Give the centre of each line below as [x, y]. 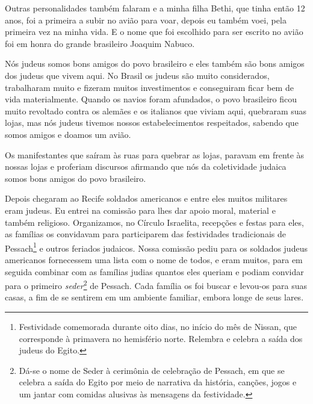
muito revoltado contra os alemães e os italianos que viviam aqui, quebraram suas [156, 110]
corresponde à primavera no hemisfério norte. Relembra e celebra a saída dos [161, 338]
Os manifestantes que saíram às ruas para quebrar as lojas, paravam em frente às [155, 154]
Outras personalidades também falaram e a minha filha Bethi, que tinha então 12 [155, 8]
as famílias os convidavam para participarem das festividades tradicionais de [145, 234]
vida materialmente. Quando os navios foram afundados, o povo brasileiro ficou [151, 99]
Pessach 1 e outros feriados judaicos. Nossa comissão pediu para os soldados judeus [156, 247]
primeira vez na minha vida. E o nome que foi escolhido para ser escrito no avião [154, 32]
